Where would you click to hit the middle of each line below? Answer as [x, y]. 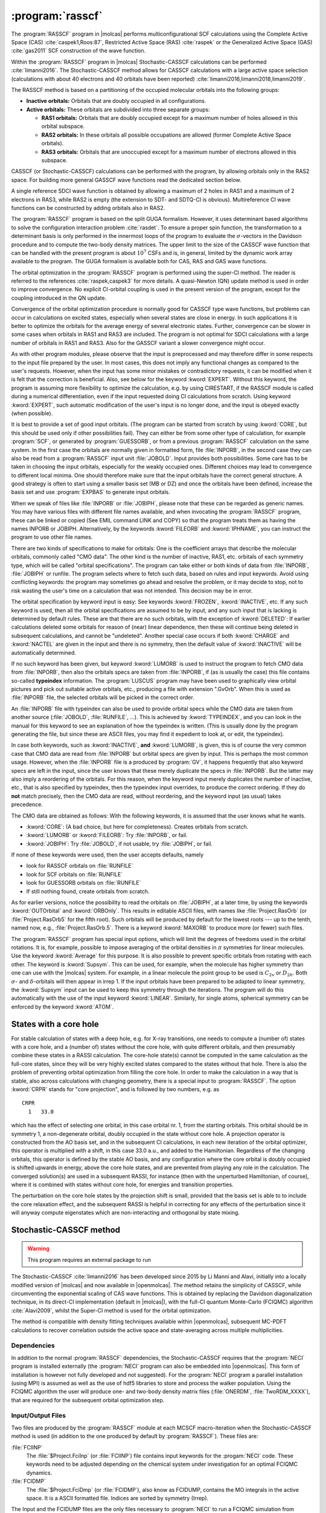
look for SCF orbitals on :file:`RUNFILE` [75, 874]
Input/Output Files [39, 1416]
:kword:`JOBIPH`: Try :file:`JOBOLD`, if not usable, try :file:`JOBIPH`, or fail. [119, 844]
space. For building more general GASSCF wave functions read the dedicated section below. [126, 180]
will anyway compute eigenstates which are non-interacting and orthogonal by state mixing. [125, 1213]
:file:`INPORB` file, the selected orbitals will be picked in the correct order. [103, 697]
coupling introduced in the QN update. [59, 298]
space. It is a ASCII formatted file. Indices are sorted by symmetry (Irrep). [117, 1498]
